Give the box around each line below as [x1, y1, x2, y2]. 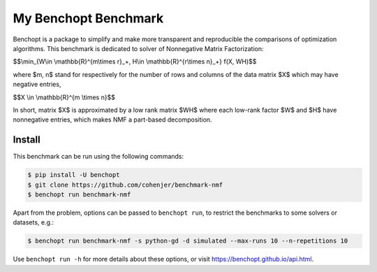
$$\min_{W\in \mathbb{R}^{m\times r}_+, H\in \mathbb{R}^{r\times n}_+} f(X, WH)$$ [13, 57, 257, 66]
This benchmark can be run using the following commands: [13, 152, 184, 161]
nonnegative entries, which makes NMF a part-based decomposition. [13, 115, 212, 124]
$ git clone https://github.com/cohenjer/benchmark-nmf [27, 180, 223, 189]
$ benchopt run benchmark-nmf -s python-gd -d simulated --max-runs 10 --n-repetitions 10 [27, 237, 348, 245]
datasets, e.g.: [13, 218, 54, 227]
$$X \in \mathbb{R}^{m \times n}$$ [13, 93, 115, 101]
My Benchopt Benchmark [13, 10, 164, 26]
